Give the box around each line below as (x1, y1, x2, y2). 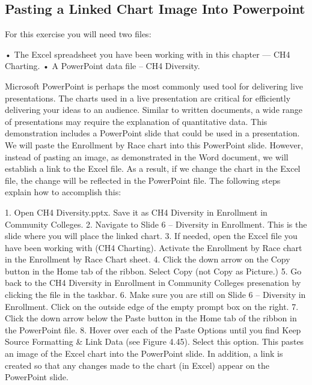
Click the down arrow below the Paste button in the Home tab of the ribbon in (5, 312, 297, 324)
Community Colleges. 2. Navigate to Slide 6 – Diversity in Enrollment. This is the (5, 217, 307, 230)
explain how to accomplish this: (5, 186, 121, 198)
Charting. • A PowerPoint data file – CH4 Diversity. (5, 59, 200, 72)
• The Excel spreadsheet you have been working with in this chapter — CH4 (5, 47, 290, 60)
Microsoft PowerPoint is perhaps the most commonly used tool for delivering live (5, 79, 304, 92)
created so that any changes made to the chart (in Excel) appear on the (5, 359, 269, 371)
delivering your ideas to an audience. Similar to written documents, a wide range (5, 103, 303, 116)
